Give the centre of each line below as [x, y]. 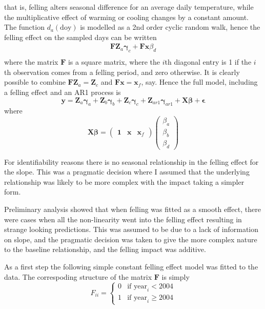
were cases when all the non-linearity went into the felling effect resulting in [123, 219]
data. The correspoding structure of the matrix [78, 276]
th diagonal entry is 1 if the [208, 62]
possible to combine [35, 82]
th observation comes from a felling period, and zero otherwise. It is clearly [122, 72]
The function [24, 27]
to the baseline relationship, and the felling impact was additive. [105, 249]
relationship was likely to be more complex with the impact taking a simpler [124, 181]
